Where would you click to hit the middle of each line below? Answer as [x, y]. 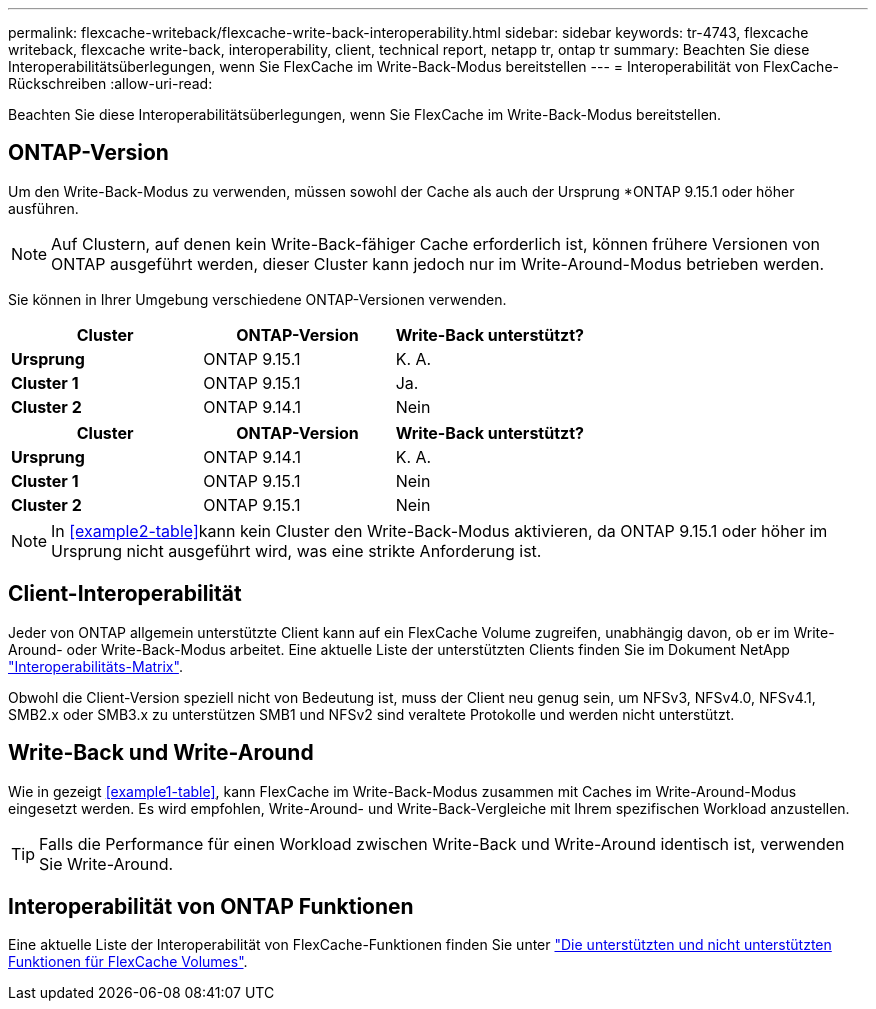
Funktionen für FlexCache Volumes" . [128, 962]
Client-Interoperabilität [125, 594]
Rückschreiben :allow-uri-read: [110, 83]
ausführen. [43, 208]
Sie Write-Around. [106, 863]
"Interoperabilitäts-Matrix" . [95, 666]
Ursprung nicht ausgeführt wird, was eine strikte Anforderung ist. [296, 550]
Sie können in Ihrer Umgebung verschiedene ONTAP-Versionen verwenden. [257, 299]
